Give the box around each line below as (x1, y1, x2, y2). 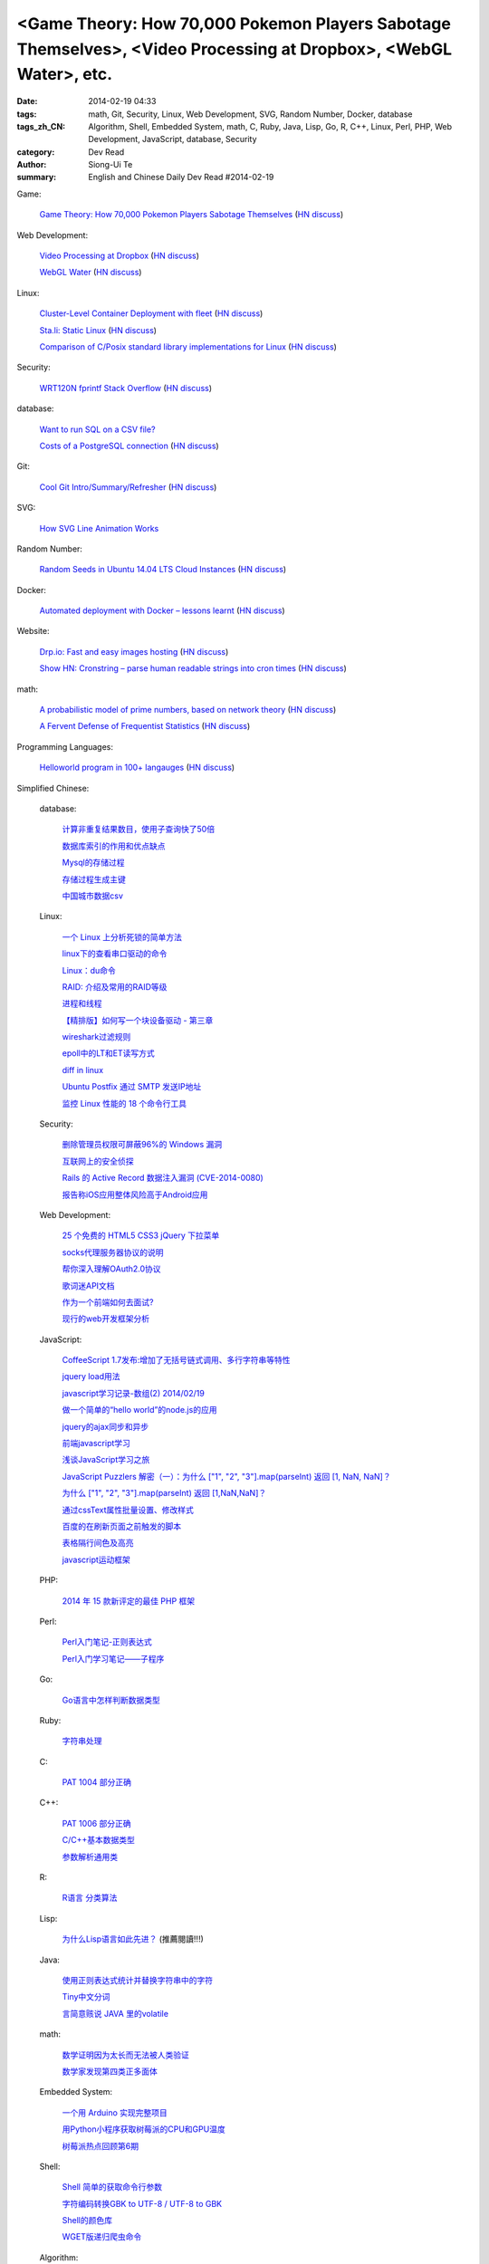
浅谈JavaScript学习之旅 (62, 1454, 150, 1465)
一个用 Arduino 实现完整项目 (62, 2106, 168, 2118)
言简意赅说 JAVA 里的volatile (62, 2008, 169, 2019)
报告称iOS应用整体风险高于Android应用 (62, 1189, 208, 1200)
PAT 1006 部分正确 (62, 1818, 131, 1828)
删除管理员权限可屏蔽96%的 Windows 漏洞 (62, 1139, 223, 1150)
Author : (16, 159, 47, 170)
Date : (16, 96, 38, 107)
